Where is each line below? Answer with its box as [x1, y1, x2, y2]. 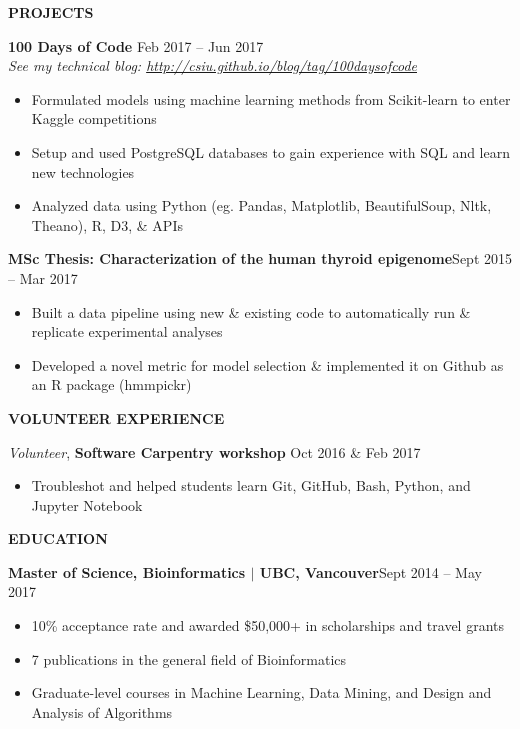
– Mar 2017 [8, 267, 78, 288]
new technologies [31, 161, 135, 182]
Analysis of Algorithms [31, 701, 173, 722]
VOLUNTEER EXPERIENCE [8, 407, 225, 428]
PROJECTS [8, 2, 94, 22]
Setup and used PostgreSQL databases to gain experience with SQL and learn [31, 141, 510, 162]
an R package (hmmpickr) [31, 374, 192, 395]
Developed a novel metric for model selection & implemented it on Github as [31, 354, 504, 375]
